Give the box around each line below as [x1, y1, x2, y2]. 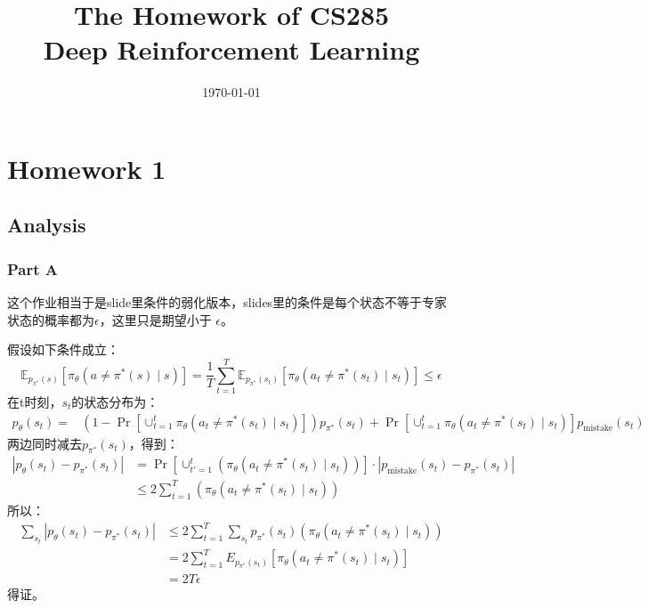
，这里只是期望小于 [99, 310, 212, 328]
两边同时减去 [7, 434, 82, 452]
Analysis [7, 211, 86, 239]
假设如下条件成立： [7, 340, 119, 359]
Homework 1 [7, 150, 166, 186]
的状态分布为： [71, 393, 159, 410]
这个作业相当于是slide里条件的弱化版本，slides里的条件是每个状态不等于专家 [7, 293, 448, 312]
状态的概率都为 [7, 310, 94, 328]
